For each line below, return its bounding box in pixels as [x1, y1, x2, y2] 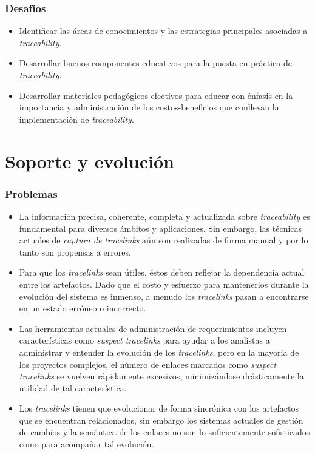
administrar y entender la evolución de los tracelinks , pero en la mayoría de [19, 345, 299, 358]
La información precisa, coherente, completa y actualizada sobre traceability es [19, 209, 310, 222]
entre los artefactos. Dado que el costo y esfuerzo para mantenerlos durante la [19, 277, 309, 290]
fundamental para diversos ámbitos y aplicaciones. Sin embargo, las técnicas [19, 222, 302, 234]
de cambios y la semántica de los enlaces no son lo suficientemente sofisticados [19, 425, 310, 438]
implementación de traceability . [19, 112, 134, 125]
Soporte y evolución [5, 148, 174, 173]
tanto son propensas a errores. [19, 245, 131, 258]
